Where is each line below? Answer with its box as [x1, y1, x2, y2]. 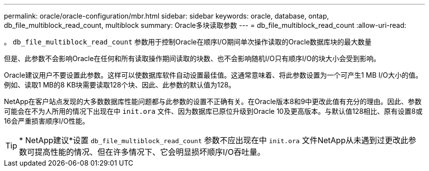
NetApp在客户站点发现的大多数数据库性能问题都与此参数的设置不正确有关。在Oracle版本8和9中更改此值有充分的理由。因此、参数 [4, 97, 422, 106]
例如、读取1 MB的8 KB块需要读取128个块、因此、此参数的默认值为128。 [4, 81, 236, 89]
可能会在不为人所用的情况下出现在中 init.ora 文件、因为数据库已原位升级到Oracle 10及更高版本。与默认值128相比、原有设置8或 [4, 107, 423, 115]
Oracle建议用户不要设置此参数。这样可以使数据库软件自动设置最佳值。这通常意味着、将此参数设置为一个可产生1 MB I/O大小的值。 [4, 71, 423, 79]
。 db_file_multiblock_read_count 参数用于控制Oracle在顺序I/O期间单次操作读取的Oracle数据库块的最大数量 [4, 38, 372, 46]
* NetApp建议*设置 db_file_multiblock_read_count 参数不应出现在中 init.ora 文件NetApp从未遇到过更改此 [19, 135, 408, 145]
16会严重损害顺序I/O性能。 [4, 117, 89, 125]
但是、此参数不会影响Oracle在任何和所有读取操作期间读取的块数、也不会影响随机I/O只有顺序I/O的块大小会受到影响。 [4, 54, 381, 63]
